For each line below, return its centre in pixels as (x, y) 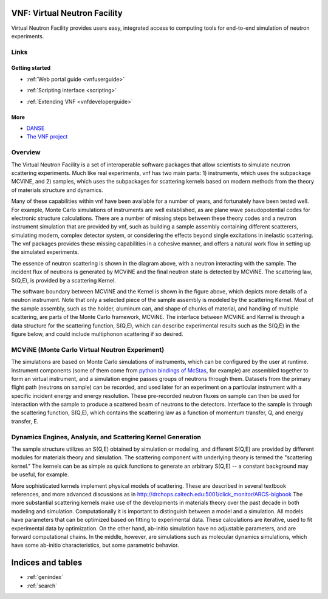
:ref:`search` (42, 586)
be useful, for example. (40, 474)
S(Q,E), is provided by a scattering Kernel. (64, 280)
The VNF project (47, 137)
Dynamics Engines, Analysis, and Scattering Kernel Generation (106, 437)
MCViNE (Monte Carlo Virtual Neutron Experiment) (88, 349)
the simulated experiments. (45, 252)
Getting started (31, 68)
